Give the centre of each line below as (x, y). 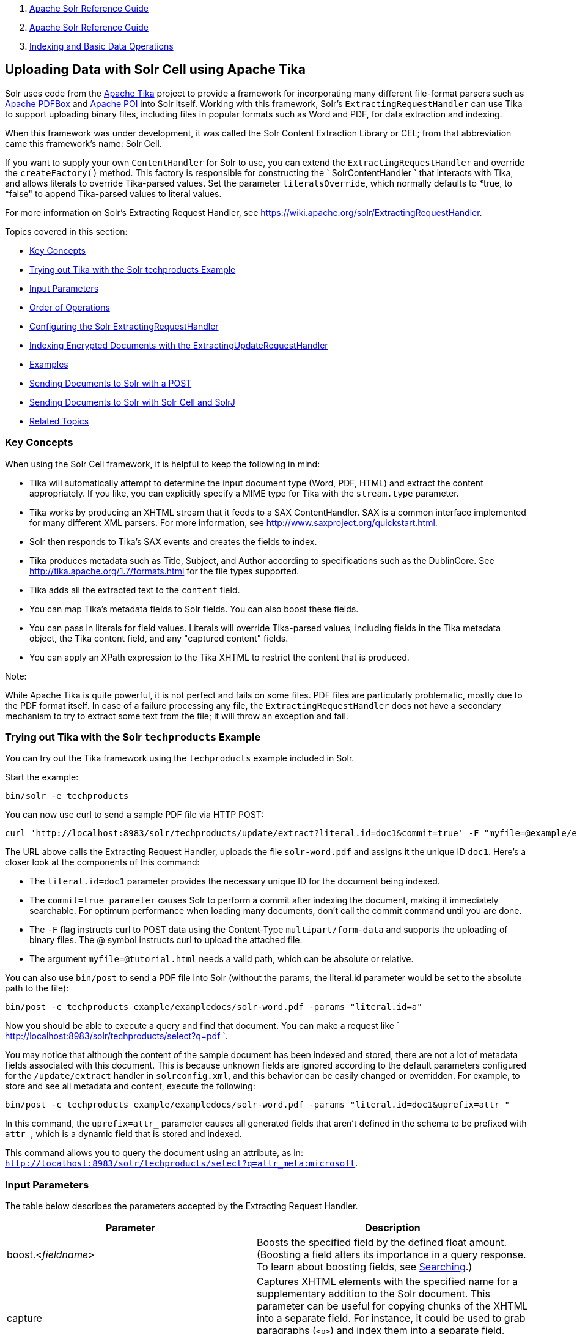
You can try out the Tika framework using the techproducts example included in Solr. (180, 758)
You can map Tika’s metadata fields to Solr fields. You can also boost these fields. (194, 609)
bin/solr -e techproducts (67, 796)
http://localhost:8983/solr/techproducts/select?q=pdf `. (116, 1036)
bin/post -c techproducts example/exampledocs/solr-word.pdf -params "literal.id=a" (214, 1007)
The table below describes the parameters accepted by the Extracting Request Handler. (182, 1206)
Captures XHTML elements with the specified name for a (388, 1282)
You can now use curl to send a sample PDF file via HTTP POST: (134, 815)
